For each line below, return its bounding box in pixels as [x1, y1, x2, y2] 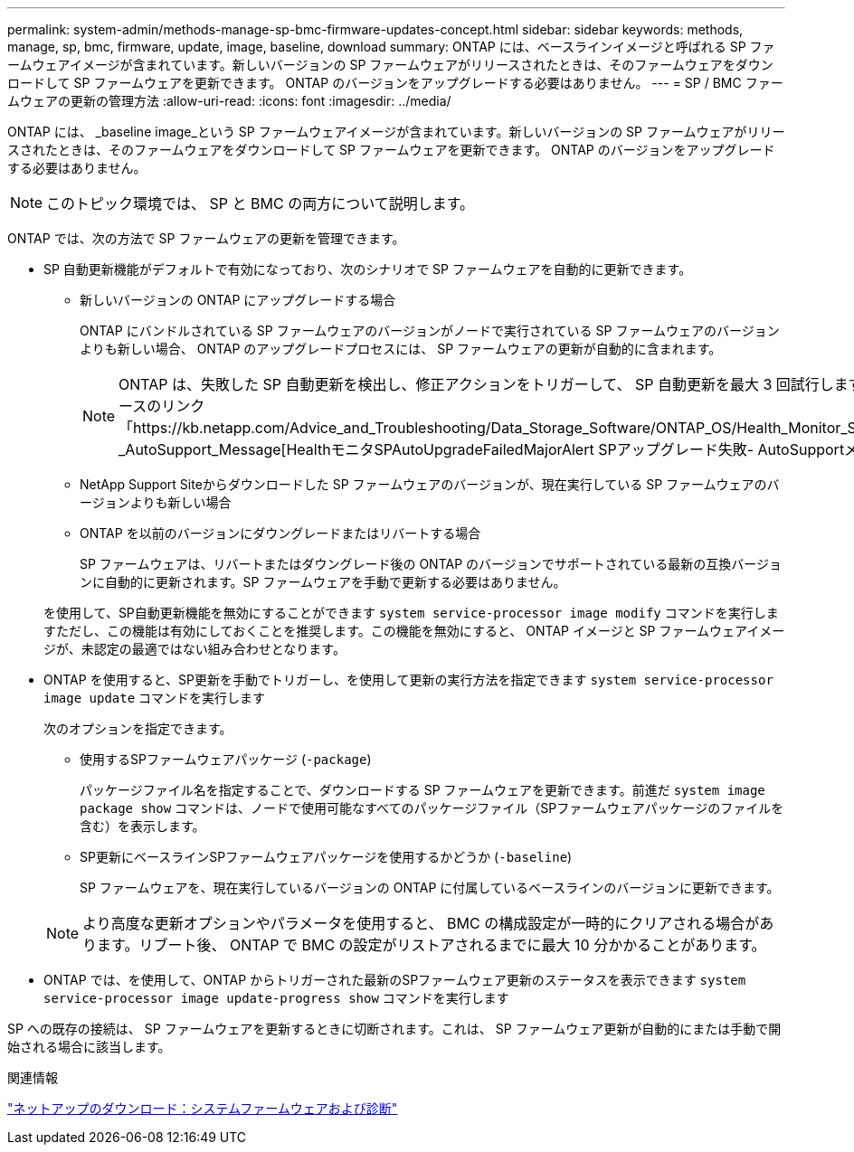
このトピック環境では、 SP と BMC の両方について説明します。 [46, 194, 475, 212]
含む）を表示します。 [80, 818, 205, 834]
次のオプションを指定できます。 [43, 721, 232, 736]
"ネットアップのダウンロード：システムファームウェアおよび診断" [7, 1100, 398, 1116]
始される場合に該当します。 [7, 1039, 171, 1054]
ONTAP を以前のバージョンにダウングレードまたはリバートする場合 [80, 525, 481, 541]
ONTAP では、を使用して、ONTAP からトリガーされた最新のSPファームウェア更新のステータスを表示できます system [43, 972, 746, 987]
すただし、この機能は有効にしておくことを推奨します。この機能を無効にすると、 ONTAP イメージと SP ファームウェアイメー [43, 623, 785, 638]
